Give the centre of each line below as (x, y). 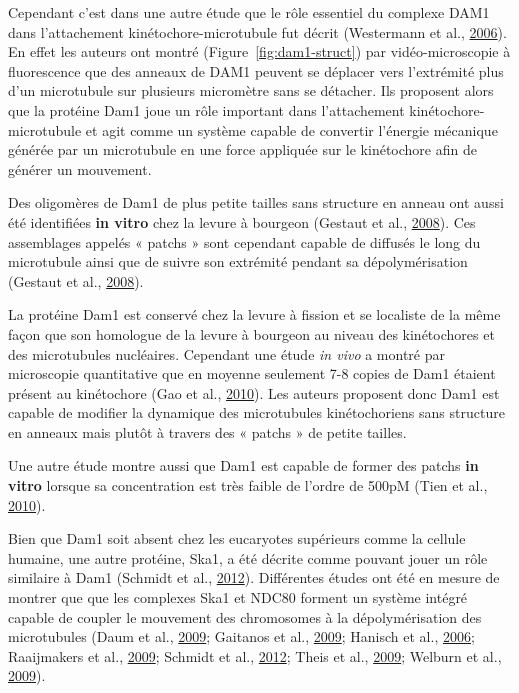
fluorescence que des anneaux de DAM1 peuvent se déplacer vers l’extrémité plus (256, 70)
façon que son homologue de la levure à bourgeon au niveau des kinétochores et (251, 333)
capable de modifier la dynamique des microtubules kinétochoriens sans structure (256, 412)
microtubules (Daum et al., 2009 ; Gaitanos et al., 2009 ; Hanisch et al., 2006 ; (241, 636)
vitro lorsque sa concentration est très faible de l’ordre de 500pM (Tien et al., (248, 485)
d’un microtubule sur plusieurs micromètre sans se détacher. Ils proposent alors (251, 90)
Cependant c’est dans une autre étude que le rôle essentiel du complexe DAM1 (249, 12)
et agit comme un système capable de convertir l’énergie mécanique (291, 129)
